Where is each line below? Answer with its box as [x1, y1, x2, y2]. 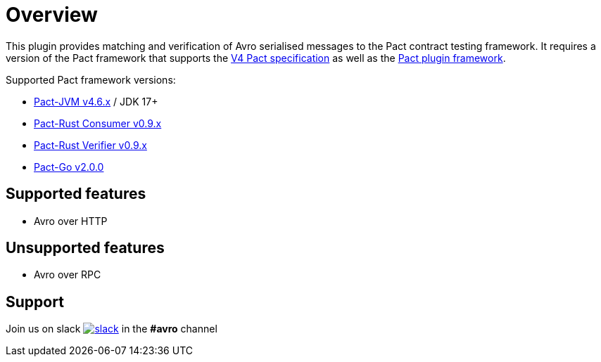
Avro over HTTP [34, 214, 108, 227]
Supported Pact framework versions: [6, 73, 176, 86]
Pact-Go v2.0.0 [34, 160, 104, 173]
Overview [6, 3, 98, 27]
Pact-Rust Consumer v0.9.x [34, 117, 162, 129]
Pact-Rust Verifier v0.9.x [34, 138, 147, 151]
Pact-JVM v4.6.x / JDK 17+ [34, 95, 158, 108]
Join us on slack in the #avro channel [6, 323, 217, 335]
